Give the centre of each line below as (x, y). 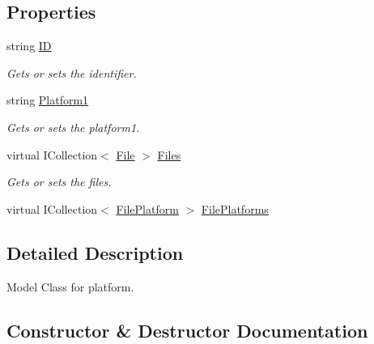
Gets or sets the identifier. (72, 72)
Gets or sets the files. (59, 182)
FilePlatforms (235, 208)
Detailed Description (95, 252)
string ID (29, 46)
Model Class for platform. (70, 286)
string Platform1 (48, 100)
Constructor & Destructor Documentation (187, 330)
